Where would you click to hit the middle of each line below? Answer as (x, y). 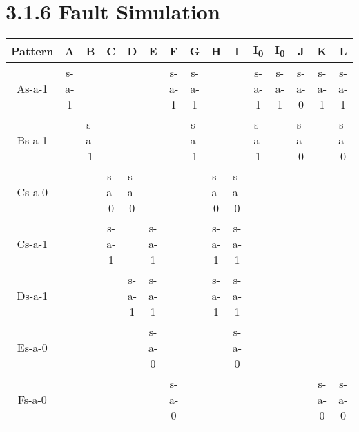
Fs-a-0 (32, 400)
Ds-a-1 (32, 296)
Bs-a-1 (32, 140)
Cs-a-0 (32, 192)
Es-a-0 (32, 348)
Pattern (32, 50)
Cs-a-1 (32, 244)
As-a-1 (32, 88)
